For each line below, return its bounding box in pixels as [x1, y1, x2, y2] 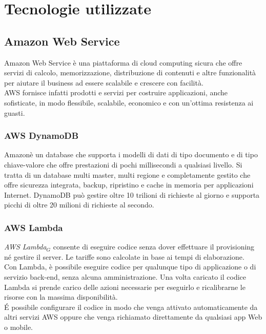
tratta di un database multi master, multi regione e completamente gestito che [4, 169, 251, 180]
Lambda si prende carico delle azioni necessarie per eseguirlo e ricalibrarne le [4, 281, 245, 292]
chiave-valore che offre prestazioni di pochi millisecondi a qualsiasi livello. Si [4, 159, 242, 170]
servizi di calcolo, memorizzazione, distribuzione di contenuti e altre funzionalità [4, 67, 256, 78]
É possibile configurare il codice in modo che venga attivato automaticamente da [4, 301, 258, 312]
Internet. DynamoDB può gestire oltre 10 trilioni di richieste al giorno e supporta [4, 189, 260, 200]
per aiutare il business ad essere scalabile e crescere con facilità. [4, 77, 203, 88]
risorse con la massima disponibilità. [4, 291, 118, 302]
